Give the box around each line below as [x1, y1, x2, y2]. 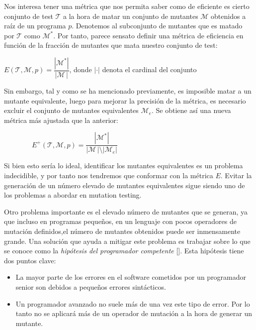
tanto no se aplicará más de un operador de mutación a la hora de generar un [15, 308, 253, 319]
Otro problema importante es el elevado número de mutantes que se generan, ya [4, 206, 248, 217]
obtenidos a [211, 10, 246, 21]
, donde [69, 64, 92, 75]
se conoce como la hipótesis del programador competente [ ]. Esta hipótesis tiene [4, 245, 244, 256]
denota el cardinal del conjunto [102, 64, 197, 75]
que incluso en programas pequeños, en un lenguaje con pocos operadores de [4, 216, 237, 226]
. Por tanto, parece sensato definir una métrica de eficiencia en [53, 30, 244, 40]
